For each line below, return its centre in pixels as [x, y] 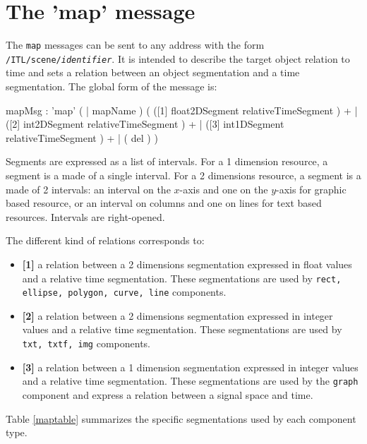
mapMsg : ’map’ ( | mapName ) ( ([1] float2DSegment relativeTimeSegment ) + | [182, 110]
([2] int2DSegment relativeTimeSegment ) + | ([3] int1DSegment [145, 124]
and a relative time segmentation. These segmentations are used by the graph [190, 381]
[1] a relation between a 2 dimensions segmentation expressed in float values [187, 264]
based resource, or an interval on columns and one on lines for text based [164, 203]
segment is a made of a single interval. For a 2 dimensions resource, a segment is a [183, 175]
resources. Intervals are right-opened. [85, 216]
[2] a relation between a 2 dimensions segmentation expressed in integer [178, 315]
